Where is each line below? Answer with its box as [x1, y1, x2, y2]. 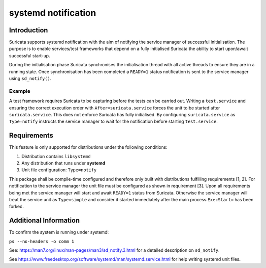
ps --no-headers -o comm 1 [9, 239, 74, 244]
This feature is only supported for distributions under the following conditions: [9, 144, 167, 150]
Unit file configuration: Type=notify [21, 167, 97, 173]
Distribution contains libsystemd [21, 153, 91, 159]
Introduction [9, 26, 48, 34]
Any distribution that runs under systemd [21, 160, 105, 166]
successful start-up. [9, 53, 50, 58]
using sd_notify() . [9, 76, 52, 81]
